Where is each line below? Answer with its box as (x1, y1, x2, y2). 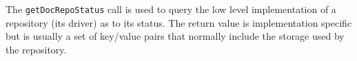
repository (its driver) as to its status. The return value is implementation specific (6, 15, 352, 29)
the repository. (6, 42, 67, 56)
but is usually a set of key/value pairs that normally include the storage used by (6, 29, 345, 43)
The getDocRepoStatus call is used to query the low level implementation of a (6, 2, 336, 16)
